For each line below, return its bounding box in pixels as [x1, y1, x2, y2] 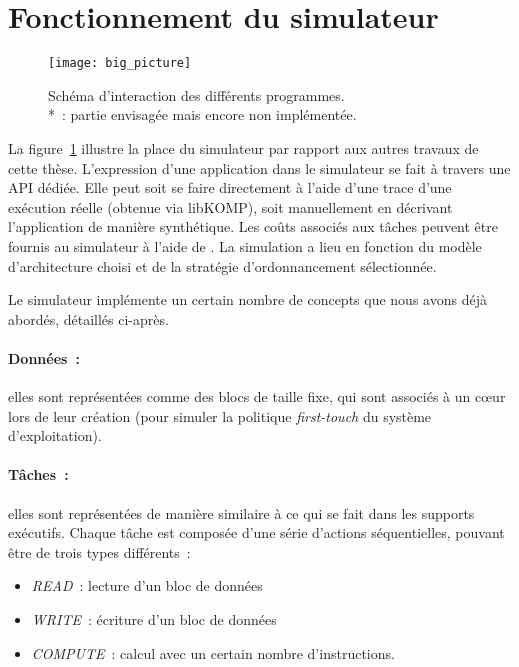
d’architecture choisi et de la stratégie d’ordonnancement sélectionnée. [8, 255, 437, 276]
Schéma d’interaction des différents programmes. [48, 84, 345, 105]
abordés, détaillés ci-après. [8, 308, 169, 329]
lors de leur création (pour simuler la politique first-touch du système [8, 405, 432, 426]
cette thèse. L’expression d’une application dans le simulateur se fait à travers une [8, 157, 511, 178]
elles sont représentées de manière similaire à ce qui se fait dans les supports [8, 502, 475, 523]
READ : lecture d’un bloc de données [31, 575, 263, 596]
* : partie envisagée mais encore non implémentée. [48, 104, 357, 125]
